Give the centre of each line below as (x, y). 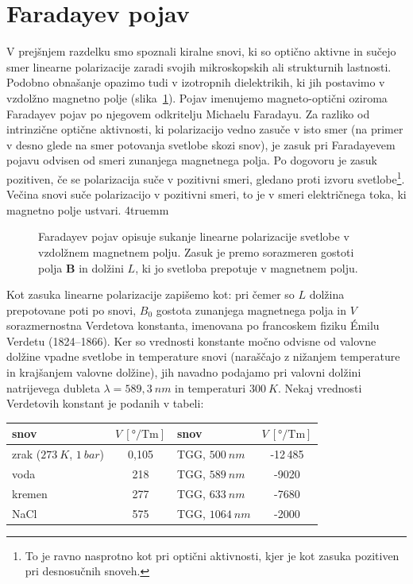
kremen (30, 493)
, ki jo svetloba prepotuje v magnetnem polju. (247, 267)
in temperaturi (210, 387)
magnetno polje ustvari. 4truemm (88, 209)
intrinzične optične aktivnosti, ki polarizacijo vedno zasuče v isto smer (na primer (205, 129)
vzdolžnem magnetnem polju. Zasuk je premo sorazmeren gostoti (196, 251)
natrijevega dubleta (53, 387)
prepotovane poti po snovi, (71, 309)
